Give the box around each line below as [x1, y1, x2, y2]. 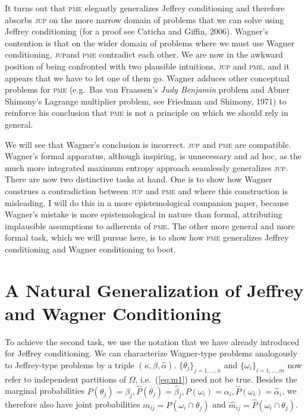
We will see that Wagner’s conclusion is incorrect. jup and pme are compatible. [5, 138, 291, 150]
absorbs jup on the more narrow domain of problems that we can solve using [5, 13, 284, 26]
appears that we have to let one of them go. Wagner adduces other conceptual [5, 71, 290, 84]
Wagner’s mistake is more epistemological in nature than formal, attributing [5, 208, 282, 220]
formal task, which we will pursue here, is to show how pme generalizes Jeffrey [5, 231, 289, 244]
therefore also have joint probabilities [5, 398, 140, 410]
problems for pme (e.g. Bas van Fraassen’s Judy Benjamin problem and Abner [5, 83, 290, 96]
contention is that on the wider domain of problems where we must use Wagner [5, 36, 294, 49]
